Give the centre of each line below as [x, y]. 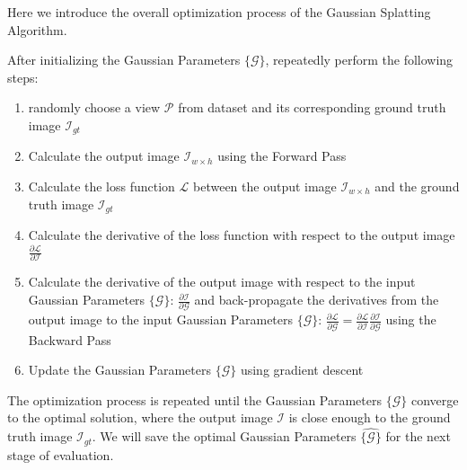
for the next [418, 436]
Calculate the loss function [101, 186]
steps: [23, 77]
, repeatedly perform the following [359, 60]
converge [435, 399]
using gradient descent [302, 370]
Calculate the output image [104, 156]
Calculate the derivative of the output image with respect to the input [222, 282]
